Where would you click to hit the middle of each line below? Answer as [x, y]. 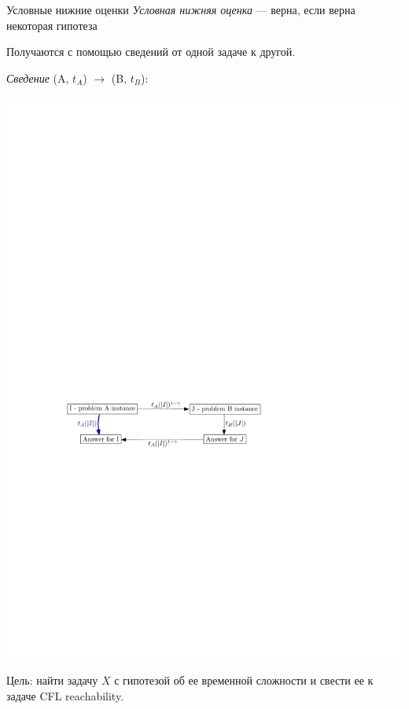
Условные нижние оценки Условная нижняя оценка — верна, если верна [181, 9]
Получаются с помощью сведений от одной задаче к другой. [151, 52]
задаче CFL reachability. [65, 695]
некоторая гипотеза [52, 25]
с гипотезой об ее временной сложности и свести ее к [244, 680]
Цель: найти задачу [52, 680]
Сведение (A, [38, 78]
